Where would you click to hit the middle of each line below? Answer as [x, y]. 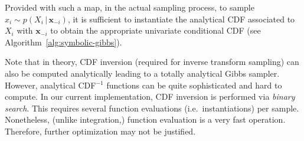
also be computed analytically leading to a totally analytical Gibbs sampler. [142, 73]
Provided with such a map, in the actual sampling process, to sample [130, 7]
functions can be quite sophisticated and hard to [194, 85]
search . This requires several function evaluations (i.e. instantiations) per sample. [152, 108]
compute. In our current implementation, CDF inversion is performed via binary [150, 96]
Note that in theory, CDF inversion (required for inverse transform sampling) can [152, 62]
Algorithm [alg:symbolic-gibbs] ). [63, 42]
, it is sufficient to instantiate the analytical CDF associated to [181, 19]
